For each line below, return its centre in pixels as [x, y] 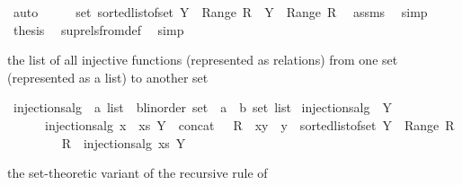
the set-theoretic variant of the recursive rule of [138, 173]
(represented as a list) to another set [108, 77]
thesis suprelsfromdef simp [98, 29]
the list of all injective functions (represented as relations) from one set [203, 60]
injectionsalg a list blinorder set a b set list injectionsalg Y [202, 107]
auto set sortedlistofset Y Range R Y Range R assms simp [220, 12]
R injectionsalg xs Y [124, 142]
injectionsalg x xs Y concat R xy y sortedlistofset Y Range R [249, 124]
